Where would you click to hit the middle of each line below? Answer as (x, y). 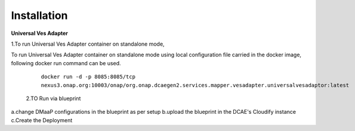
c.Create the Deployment (42, 120)
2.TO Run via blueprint (53, 98)
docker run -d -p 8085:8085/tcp (88, 77)
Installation (39, 15)
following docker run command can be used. (66, 63)
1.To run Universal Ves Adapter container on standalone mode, (88, 44)
